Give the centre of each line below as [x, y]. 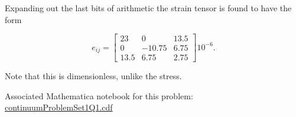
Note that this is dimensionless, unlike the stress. [93, 76]
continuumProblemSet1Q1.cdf [59, 107]
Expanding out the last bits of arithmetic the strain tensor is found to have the [148, 8]
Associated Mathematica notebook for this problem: [99, 95]
